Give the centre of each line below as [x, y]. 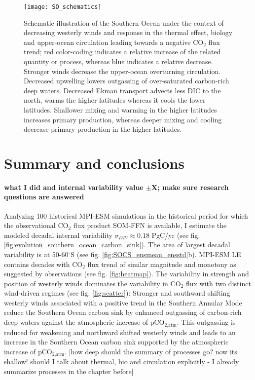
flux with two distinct [218, 283]
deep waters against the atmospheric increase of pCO [84, 322]
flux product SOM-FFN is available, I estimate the [150, 225]
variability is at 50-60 [36, 254]
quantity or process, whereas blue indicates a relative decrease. [118, 61]
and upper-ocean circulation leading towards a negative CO [114, 42]
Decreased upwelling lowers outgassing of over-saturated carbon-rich [127, 81]
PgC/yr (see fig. [176, 235]
